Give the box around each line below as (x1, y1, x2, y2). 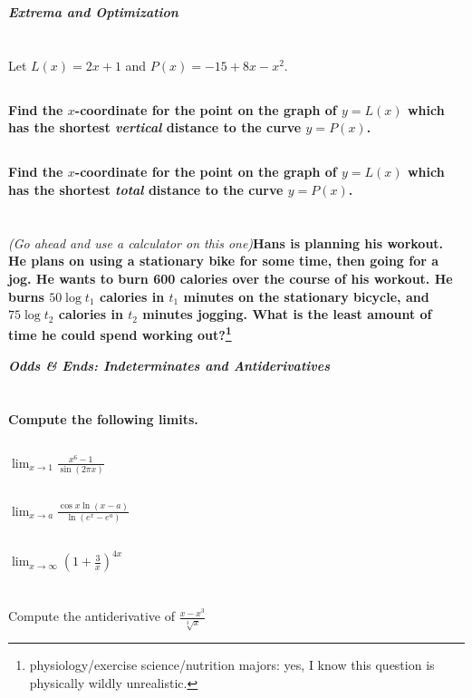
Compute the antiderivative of (8, 606, 175, 625)
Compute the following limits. (8, 409, 198, 428)
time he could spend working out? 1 (8, 323, 232, 344)
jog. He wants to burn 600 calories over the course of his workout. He (8, 268, 453, 287)
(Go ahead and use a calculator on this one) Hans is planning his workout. (8, 233, 444, 252)
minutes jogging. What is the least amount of (142, 305, 432, 324)
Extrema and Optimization (8, 3, 178, 21)
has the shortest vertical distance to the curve (8, 118, 302, 137)
